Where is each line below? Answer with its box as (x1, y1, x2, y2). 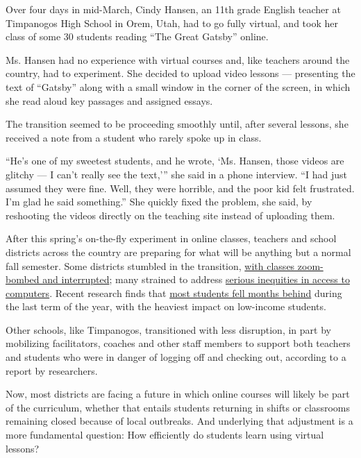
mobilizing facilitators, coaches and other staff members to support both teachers (6, 336, 351, 350)
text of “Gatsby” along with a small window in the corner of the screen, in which (6, 79, 351, 94)
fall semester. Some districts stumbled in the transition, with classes (6, 258, 295, 273)
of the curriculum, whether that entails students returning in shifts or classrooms (6, 400, 350, 414)
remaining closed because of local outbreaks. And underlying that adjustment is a (6, 414, 353, 428)
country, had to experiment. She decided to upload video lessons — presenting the (6, 66, 355, 80)
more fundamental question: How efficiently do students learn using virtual (6, 427, 324, 442)
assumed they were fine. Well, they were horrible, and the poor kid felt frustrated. (6, 180, 355, 195)
